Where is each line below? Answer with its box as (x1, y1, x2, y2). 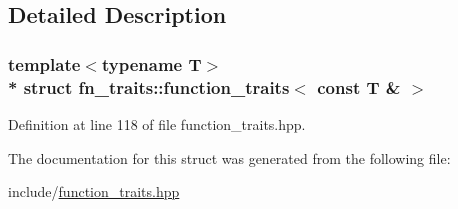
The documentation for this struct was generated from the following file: (8, 147, 451, 168)
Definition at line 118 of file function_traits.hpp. (8, 113, 306, 134)
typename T (101, 51, 202, 76)
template (8, 51, 81, 76)
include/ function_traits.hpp (8, 181, 180, 202)
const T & (317, 74, 401, 99)
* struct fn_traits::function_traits (8, 74, 290, 99)
